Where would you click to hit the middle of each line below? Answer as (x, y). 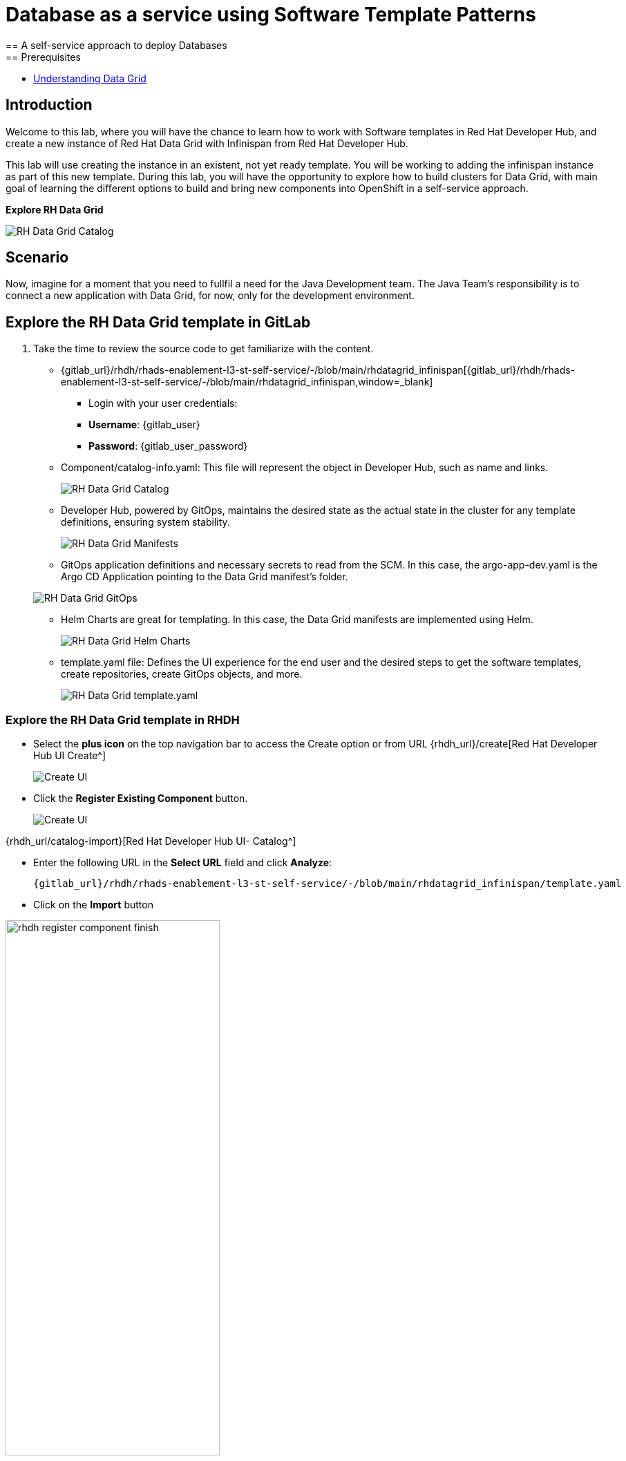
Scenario (37, 258)
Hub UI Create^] (70, 756)
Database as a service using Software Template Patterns (271, 15)
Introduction (49, 105)
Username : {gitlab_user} (144, 425)
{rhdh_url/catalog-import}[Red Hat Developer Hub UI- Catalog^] (151, 841)
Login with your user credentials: (163, 403)
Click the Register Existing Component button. (141, 799)
